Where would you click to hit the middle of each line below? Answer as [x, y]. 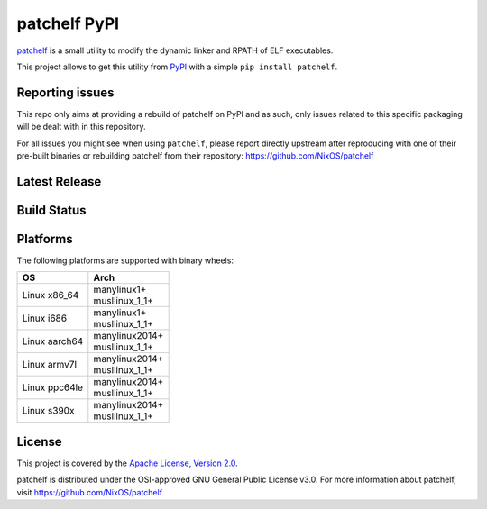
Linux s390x [48, 411]
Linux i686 [45, 318]
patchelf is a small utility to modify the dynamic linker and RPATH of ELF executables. [175, 50]
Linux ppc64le [52, 387]
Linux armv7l [49, 365]
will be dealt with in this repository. [81, 127]
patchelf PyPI [68, 23]
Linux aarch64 [53, 341]
